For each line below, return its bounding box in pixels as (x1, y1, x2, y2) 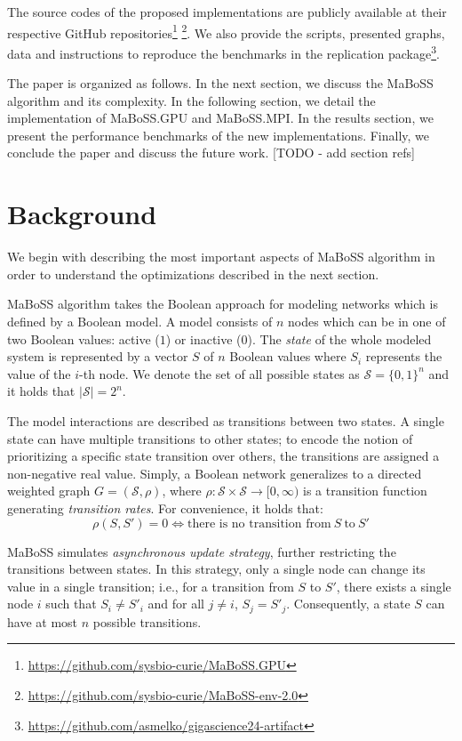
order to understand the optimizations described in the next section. (7, 264, 379, 283)
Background (7, 196, 157, 232)
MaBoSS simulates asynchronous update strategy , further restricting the (7, 542, 396, 560)
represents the (365, 347, 442, 366)
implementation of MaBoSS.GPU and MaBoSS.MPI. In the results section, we (7, 109, 434, 127)
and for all (147, 594, 204, 613)
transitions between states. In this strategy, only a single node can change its (7, 560, 426, 578)
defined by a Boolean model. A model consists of (7, 311, 273, 330)
